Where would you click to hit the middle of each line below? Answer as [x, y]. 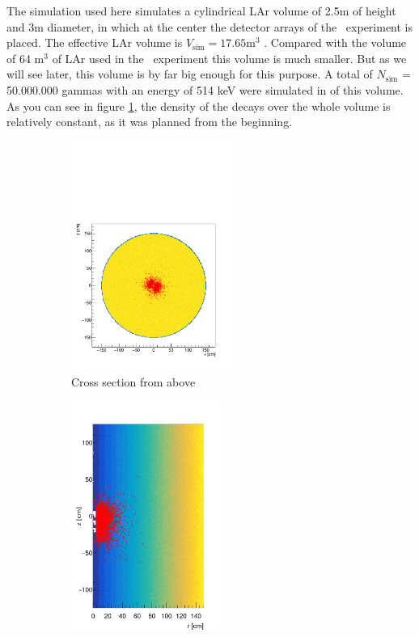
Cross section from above [133, 381]
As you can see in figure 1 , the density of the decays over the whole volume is [199, 105]
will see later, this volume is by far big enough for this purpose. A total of [190, 74]
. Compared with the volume [335, 42]
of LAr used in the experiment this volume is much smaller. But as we [229, 58]
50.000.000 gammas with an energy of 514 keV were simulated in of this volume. [205, 89]
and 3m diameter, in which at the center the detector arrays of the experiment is [210, 26]
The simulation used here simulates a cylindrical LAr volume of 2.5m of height [201, 11]
